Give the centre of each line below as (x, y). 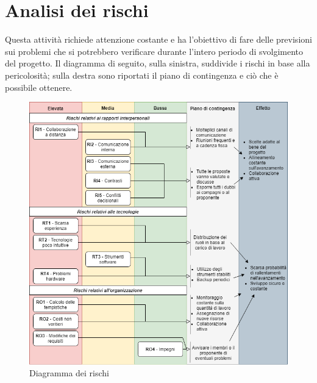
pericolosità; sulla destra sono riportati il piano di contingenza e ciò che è (142, 75)
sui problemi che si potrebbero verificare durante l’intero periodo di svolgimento (154, 51)
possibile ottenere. (39, 87)
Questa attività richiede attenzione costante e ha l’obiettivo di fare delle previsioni (158, 39)
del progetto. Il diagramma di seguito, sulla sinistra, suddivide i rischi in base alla (158, 63)
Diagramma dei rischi (69, 373)
